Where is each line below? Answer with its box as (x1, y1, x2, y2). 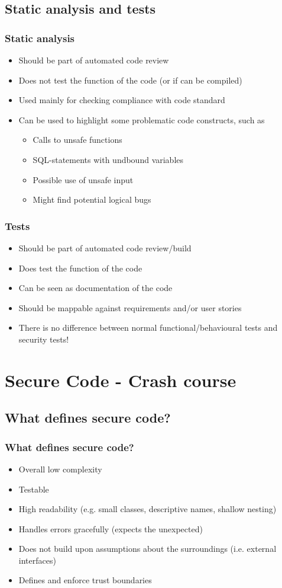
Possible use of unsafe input (33, 173, 134, 186)
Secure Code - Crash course (5, 367, 236, 392)
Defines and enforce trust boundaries (18, 574, 152, 586)
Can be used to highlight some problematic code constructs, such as (18, 113, 265, 126)
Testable (18, 482, 49, 495)
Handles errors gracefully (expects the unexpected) (18, 522, 203, 535)
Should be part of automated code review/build (18, 241, 192, 254)
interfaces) (18, 554, 56, 566)
